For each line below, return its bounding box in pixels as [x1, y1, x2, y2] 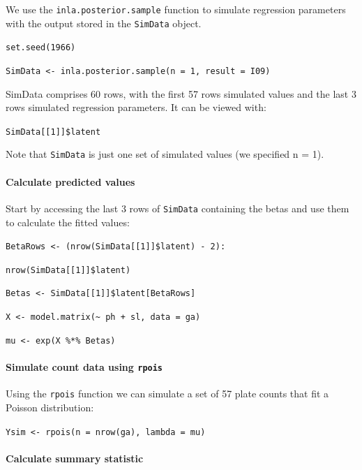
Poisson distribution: [6, 399, 94, 414]
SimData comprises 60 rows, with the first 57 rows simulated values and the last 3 [6, 86, 356, 101]
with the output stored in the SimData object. [6, 15, 202, 30]
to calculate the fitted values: [6, 214, 130, 229]
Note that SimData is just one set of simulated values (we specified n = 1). [6, 147, 324, 161]
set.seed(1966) [6, 43, 76, 53]
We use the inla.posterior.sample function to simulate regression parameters [6, 2, 346, 16]
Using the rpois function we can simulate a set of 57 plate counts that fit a [6, 386, 329, 401]
